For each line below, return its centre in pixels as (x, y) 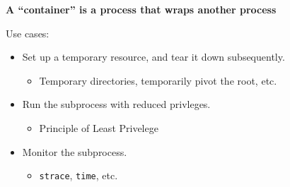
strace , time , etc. (79, 175)
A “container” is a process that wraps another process (141, 9)
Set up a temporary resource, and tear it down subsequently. (153, 57)
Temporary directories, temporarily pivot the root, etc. (158, 80)
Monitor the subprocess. (75, 151)
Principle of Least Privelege (99, 127)
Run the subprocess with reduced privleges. (116, 104)
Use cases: (28, 33)
